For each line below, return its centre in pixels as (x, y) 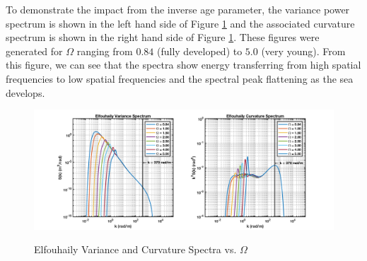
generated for (34, 51)
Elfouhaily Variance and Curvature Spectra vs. (135, 249)
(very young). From (303, 51)
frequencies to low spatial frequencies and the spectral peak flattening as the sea (180, 78)
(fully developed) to (200, 51)
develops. (25, 92)
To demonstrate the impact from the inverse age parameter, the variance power (178, 9)
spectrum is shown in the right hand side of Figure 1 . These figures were (163, 37)
